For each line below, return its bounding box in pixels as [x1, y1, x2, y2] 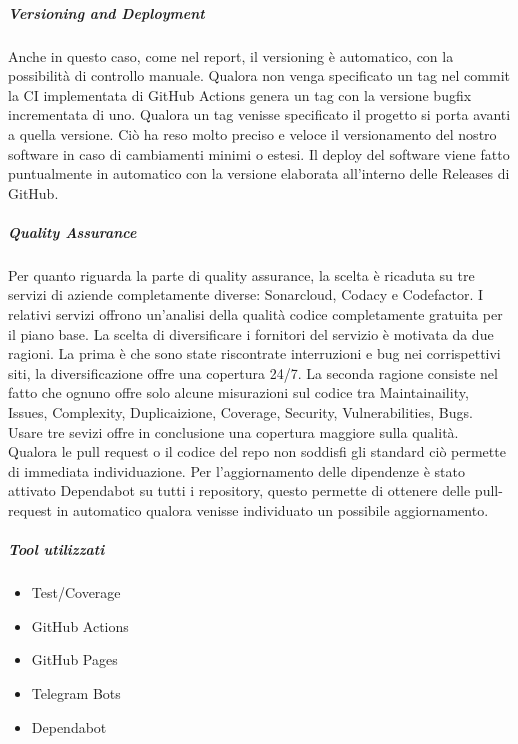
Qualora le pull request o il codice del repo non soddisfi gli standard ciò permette [8, 441, 506, 462]
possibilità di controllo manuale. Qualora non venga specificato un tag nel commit [8, 65, 510, 86]
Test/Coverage [31, 582, 121, 603]
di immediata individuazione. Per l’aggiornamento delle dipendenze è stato [8, 460, 465, 481]
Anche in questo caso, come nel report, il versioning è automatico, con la [8, 45, 454, 66]
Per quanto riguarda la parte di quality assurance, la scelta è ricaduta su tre [8, 264, 475, 285]
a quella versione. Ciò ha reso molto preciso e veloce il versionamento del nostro [8, 123, 497, 144]
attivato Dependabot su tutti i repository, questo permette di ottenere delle [8, 480, 471, 501]
